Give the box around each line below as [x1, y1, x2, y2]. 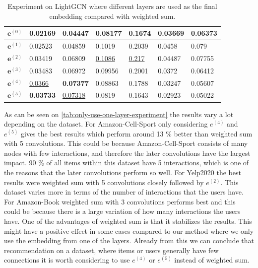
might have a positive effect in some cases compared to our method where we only [4, 225, 254, 236]
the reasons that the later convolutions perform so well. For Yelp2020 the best [4, 167, 241, 178]
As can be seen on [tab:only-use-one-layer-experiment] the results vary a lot [4, 109, 234, 119]
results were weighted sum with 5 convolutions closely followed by [4, 177, 204, 187]
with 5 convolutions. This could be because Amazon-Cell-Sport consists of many [4, 138, 248, 148]
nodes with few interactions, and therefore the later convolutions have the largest [4, 147, 251, 158]
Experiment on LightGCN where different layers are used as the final [7, 1, 217, 11]
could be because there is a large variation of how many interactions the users [4, 206, 241, 216]
